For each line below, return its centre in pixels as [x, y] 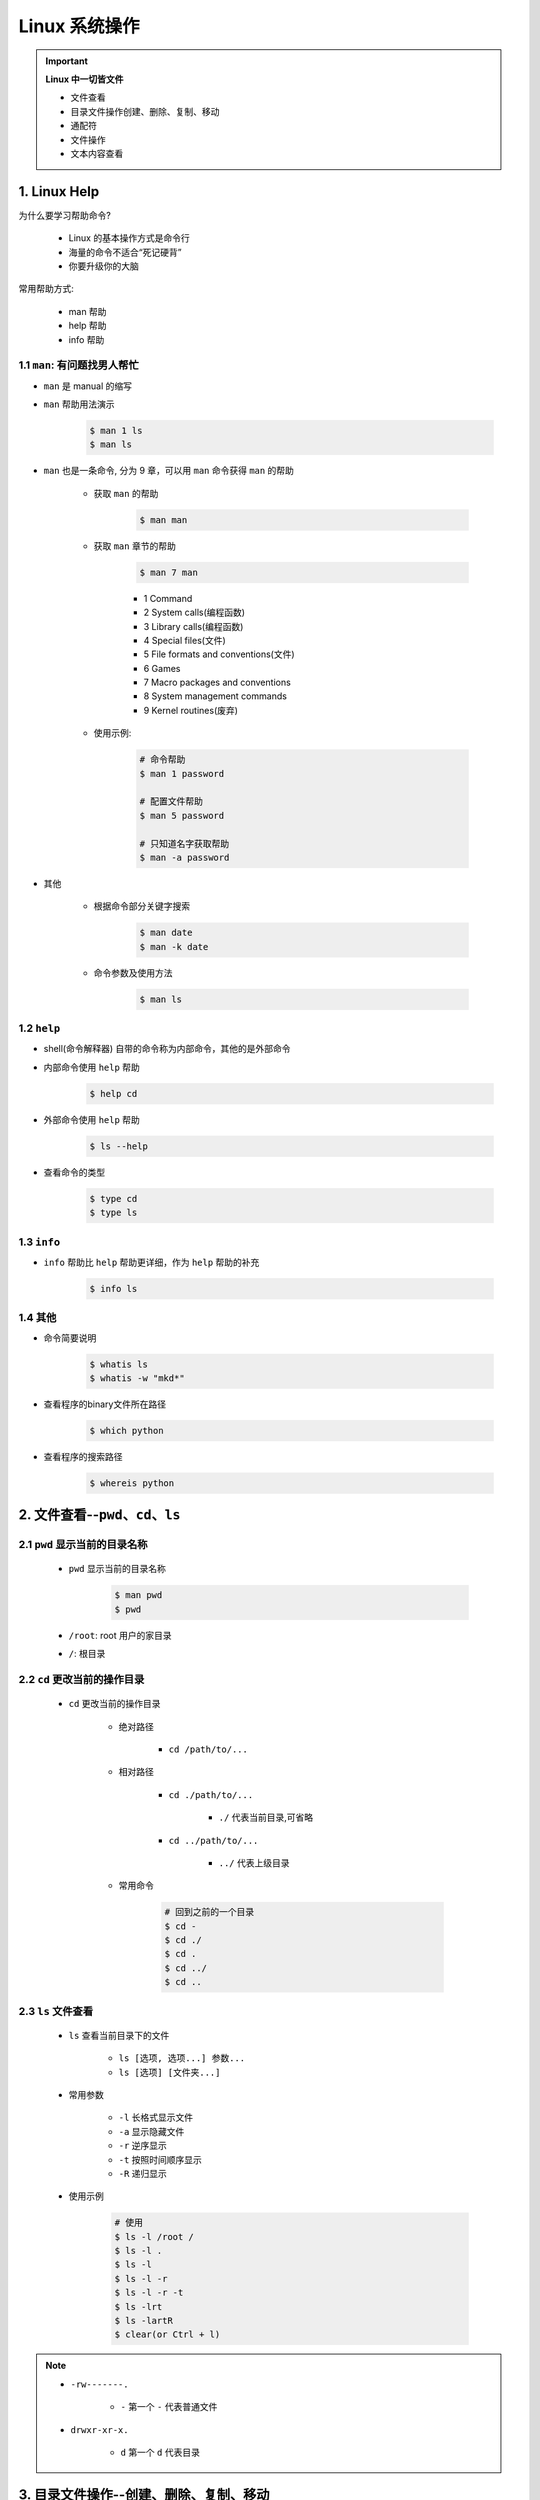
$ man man [163, 519]
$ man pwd [138, 1595]
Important [67, 61]
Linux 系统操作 [79, 26]
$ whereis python [132, 1483]
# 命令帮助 [162, 759]
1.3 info [39, 1242]
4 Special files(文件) [185, 640]
